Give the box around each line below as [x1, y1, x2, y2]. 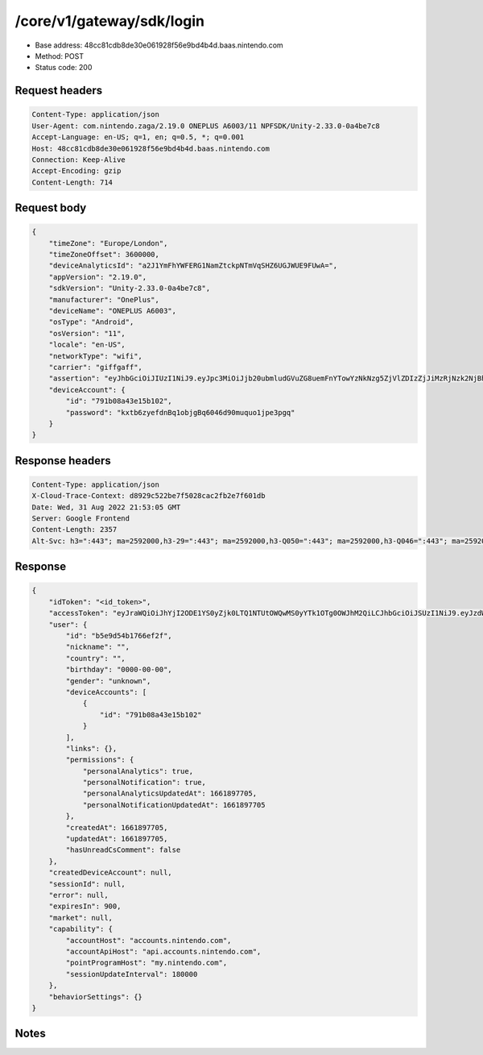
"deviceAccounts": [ [65, 687, 147, 696]
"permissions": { [65, 755, 134, 765]
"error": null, [48, 891, 109, 899]
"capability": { [48, 924, 113, 934]
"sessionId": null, [48, 879, 126, 888]
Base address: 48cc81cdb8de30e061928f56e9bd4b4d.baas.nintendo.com [35, 40, 283, 50]
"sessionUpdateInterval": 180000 [65, 970, 198, 978]
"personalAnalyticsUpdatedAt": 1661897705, [82, 789, 258, 798]
